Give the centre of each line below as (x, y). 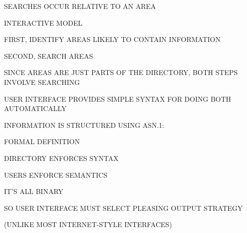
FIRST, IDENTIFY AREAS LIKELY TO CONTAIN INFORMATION (112, 39)
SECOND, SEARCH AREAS (49, 56)
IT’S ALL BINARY (34, 191)
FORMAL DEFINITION (42, 141)
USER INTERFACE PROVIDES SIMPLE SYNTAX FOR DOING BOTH (118, 98)
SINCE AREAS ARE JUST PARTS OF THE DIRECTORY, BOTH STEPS (121, 72)
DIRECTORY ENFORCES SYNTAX (61, 158)
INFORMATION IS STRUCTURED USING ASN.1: (84, 125)
